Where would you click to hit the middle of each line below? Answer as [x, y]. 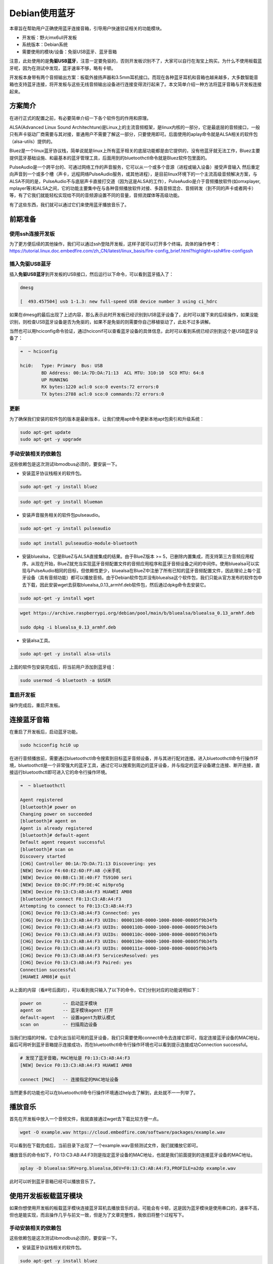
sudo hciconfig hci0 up [50, 745]
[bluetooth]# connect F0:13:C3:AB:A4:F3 [71, 899]
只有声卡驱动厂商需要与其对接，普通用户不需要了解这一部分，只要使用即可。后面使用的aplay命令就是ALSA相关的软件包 [133, 134]
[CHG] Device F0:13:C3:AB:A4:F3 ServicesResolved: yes [89, 955]
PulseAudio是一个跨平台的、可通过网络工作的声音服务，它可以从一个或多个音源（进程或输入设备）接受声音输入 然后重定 [134, 167]
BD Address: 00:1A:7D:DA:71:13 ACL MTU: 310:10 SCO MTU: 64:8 [123, 373]
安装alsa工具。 [37, 641]
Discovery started [43, 856]
